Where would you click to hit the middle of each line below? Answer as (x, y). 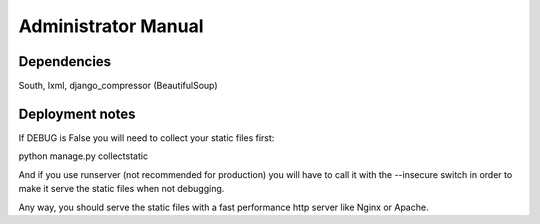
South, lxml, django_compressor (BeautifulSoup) (118, 86)
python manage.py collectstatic (83, 156)
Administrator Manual (111, 26)
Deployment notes (77, 113)
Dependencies (65, 61)
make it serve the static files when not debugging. (121, 189)
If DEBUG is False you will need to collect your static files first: (146, 137)
